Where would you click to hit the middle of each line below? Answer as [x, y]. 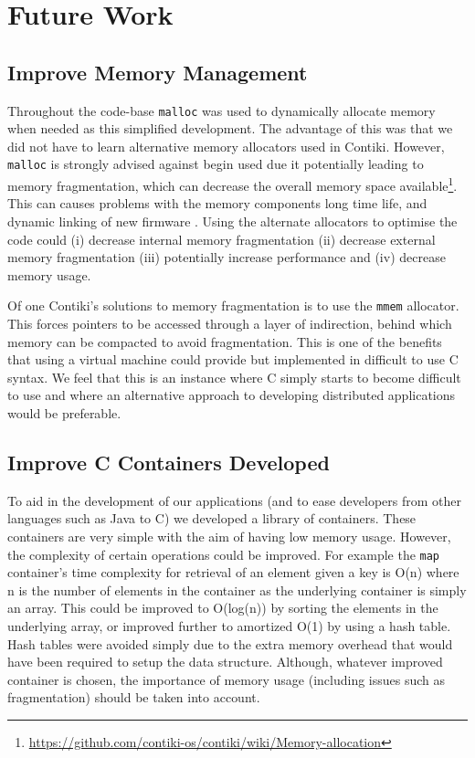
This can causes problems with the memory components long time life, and [217, 203]
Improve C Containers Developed [169, 462]
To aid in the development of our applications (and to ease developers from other [234, 500]
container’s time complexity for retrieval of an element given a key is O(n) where [233, 572]
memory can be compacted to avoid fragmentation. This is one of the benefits [225, 341]
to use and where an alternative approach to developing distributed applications [232, 395]
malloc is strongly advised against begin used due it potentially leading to [216, 164]
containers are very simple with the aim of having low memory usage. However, [229, 536]
